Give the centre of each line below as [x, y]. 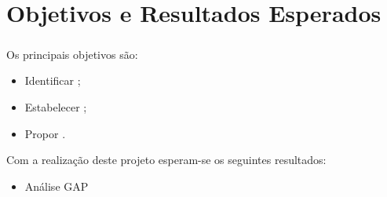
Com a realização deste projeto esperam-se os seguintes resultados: [166, 160]
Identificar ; [53, 80]
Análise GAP [57, 186]
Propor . [45, 133]
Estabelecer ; [56, 106]
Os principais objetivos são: [72, 54]
